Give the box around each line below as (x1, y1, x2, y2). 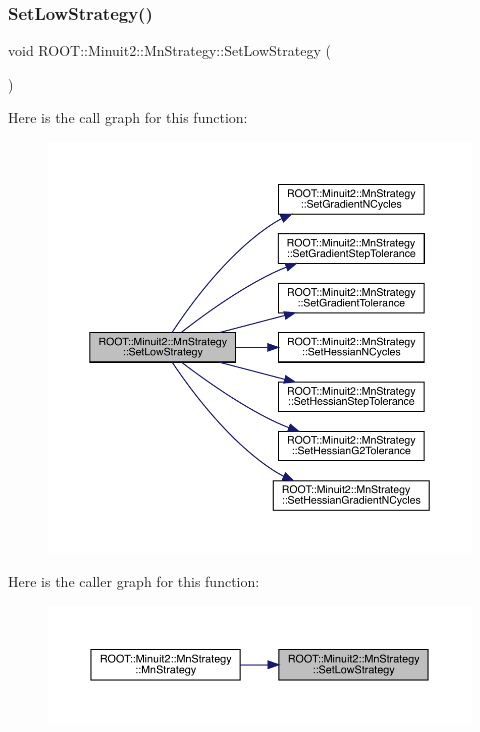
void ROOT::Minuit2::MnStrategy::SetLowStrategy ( (8, 40, 331, 61)
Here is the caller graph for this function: (8, 570, 260, 591)
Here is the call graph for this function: (8, 107, 248, 128)
